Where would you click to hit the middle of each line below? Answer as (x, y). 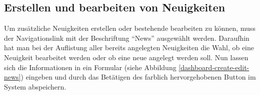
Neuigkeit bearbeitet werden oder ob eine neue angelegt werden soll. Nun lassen (126, 57)
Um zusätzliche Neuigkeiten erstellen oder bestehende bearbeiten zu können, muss (130, 28)
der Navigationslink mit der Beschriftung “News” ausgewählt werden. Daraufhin (127, 38)
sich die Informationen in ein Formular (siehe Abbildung (90, 67)
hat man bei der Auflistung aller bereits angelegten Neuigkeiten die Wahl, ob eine (129, 47)
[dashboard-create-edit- (214, 67)
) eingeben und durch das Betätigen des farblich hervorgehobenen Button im (138, 77)
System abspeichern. (35, 86)
